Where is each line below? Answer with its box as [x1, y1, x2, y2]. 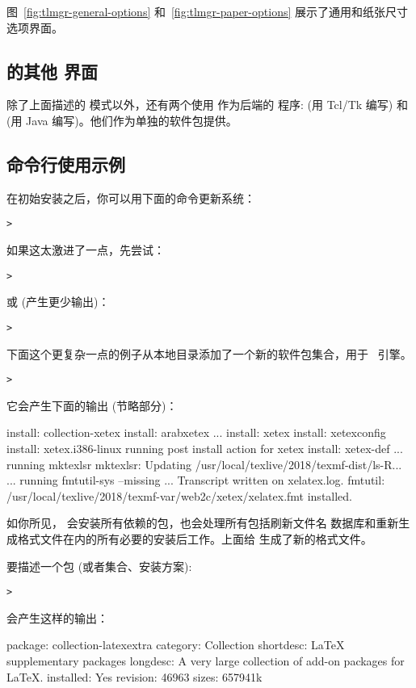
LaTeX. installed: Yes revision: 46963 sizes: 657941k [6, 668, 263, 685]
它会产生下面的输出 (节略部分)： [6, 396, 178, 413]
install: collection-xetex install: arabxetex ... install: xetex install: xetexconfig [6, 424, 386, 441]
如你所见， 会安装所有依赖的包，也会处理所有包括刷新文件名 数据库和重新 [6, 514, 399, 531]
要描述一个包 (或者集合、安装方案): [6, 557, 192, 574]
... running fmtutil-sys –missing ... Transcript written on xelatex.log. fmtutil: [6, 472, 385, 489]
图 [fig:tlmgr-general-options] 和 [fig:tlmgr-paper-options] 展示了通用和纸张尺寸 [6, 3, 408, 19]
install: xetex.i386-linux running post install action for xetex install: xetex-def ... [6, 439, 403, 456]
